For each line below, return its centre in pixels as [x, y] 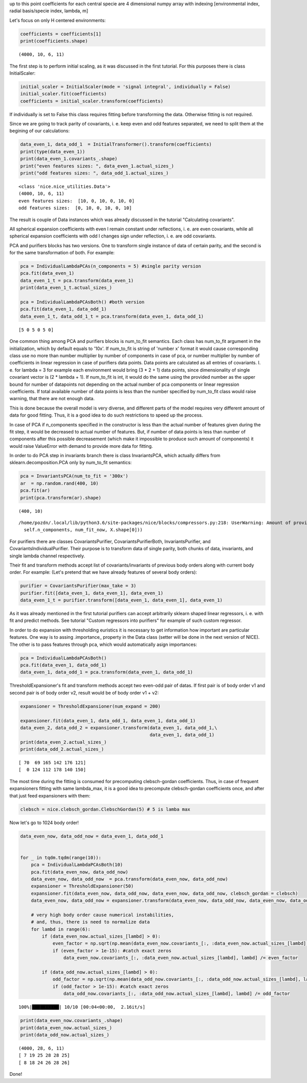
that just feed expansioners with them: [50, 795]
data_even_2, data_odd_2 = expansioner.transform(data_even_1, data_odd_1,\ [119, 728]
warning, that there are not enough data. [52, 399]
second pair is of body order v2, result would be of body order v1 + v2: [84, 692]
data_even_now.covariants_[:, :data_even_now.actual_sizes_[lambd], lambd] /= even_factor [181, 958]
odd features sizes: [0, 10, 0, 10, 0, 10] [75, 208]
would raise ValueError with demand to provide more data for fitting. [81, 446]
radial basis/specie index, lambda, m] [49, 11]
